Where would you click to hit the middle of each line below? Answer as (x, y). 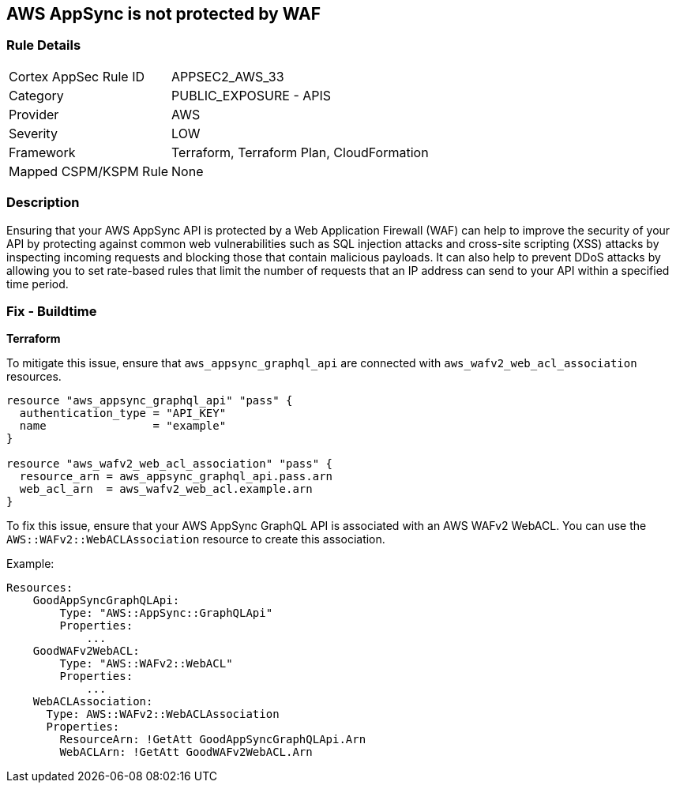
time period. (38, 284)
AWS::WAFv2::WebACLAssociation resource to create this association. (196, 539)
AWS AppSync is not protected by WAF (164, 14)
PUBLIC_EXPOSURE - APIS (252, 95)
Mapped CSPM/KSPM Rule (89, 171)
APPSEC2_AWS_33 (228, 76)
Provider (34, 114)
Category (36, 95)
